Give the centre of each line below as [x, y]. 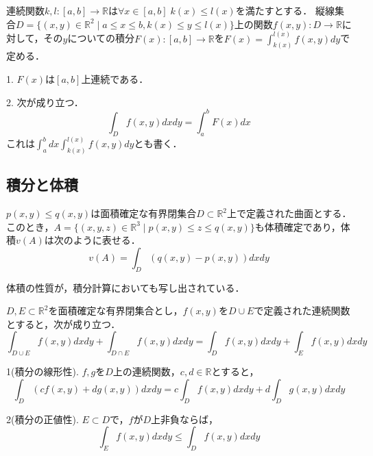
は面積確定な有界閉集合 [144, 213]
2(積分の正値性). [43, 419]
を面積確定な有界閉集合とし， [116, 311]
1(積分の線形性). [43, 371]
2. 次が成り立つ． [45, 102]
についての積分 [101, 38]
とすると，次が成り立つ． [63, 324]
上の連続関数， [146, 371]
